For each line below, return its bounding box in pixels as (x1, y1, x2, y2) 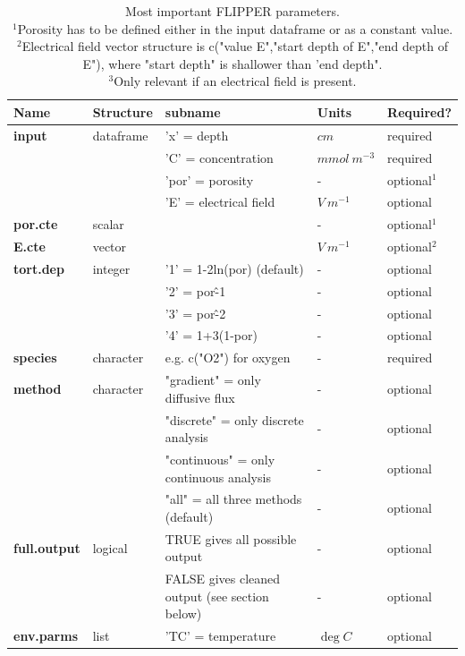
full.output (13, 538, 80, 557)
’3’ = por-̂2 (165, 303, 226, 322)
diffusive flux (165, 388, 235, 406)
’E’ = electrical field (165, 192, 275, 211)
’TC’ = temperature (165, 626, 276, 645)
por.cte (13, 215, 58, 234)
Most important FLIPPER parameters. (125, 2, 340, 20)
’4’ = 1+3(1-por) (165, 326, 258, 345)
